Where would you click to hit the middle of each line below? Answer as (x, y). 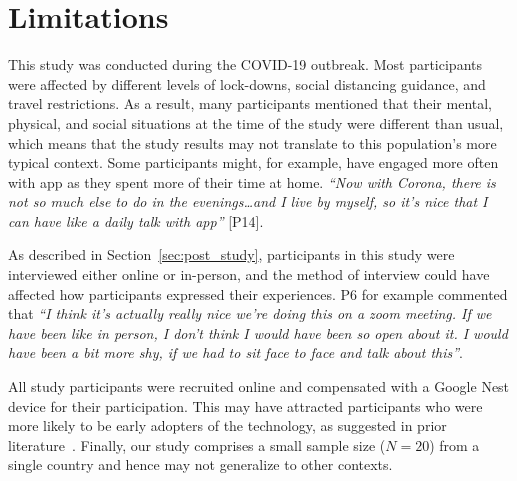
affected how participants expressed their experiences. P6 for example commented (258, 293)
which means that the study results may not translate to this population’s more (252, 142)
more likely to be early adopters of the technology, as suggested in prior (227, 425)
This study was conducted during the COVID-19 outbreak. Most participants (245, 64)
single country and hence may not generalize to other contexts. (200, 464)
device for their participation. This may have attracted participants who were (245, 405)
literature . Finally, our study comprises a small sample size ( (197, 444)
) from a (454, 444)
